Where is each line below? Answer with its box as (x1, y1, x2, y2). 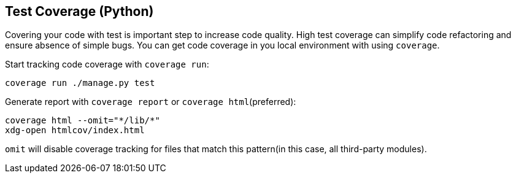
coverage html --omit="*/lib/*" (5, 115, 160, 126)
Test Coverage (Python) (5, 4, 154, 19)
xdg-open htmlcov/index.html (5, 125, 145, 136)
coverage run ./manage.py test (5, 78, 155, 88)
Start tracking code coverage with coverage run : (5, 59, 209, 70)
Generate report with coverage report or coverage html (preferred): (5, 96, 296, 107)
